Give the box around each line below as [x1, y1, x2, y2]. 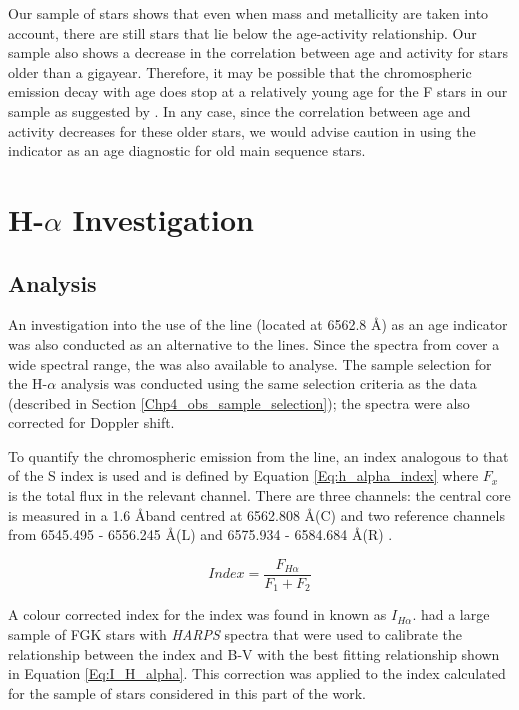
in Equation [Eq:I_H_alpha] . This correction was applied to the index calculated [8, 663, 506, 684]
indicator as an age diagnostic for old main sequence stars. [8, 140, 366, 161]
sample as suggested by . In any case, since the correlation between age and [8, 100, 471, 121]
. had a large [412, 604, 490, 625]
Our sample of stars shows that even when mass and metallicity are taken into [8, 3, 489, 23]
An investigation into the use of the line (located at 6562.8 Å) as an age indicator [8, 314, 508, 335]
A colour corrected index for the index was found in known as [8, 604, 387, 625]
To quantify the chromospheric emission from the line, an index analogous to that [8, 445, 509, 466]
